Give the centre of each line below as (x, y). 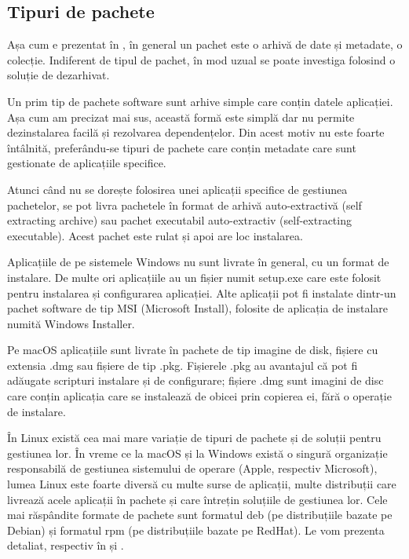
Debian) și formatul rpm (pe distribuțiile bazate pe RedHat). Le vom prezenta (196, 530)
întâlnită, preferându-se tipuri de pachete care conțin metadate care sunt (182, 147)
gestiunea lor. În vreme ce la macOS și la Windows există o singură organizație (197, 453)
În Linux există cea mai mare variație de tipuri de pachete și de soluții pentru (194, 438)
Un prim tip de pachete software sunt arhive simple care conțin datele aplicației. (200, 101)
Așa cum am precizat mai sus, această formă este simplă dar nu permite (181, 117)
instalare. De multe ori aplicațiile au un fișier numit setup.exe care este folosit (194, 277)
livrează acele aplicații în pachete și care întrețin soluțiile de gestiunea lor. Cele (197, 499)
